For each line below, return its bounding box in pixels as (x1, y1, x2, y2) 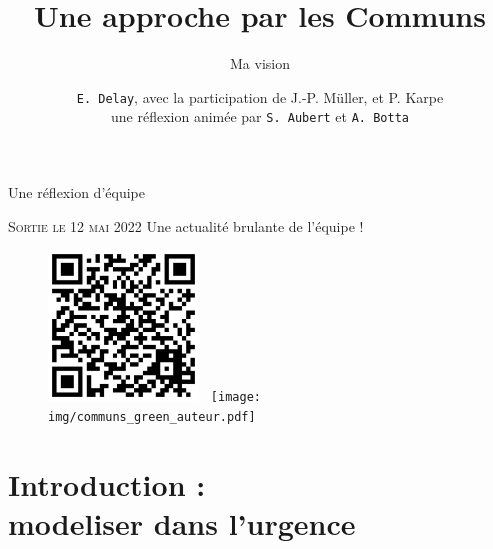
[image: (210, 390, 261, 405)
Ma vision (230, 53, 290, 74)
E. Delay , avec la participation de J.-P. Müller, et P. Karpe (76, 86, 444, 107)
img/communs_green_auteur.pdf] (48, 410, 256, 425)
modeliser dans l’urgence (8, 503, 356, 544)
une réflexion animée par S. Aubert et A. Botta (111, 106, 409, 127)
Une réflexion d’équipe (8, 182, 145, 203)
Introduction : (8, 463, 206, 504)
